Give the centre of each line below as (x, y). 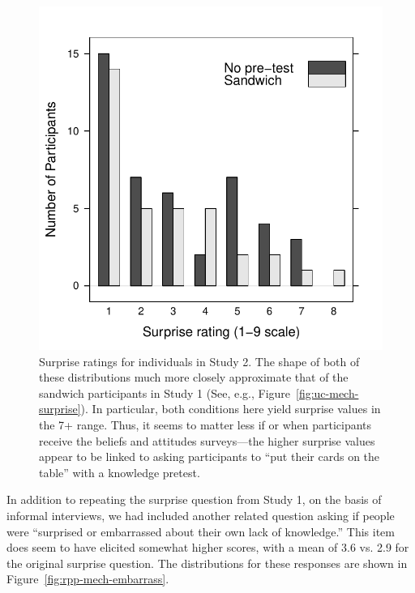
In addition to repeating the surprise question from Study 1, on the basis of (194, 499)
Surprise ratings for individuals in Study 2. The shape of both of (199, 361)
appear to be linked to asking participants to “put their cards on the (210, 456)
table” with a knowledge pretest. (120, 472)
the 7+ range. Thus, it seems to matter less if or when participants (205, 424)
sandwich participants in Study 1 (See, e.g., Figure (165, 392)
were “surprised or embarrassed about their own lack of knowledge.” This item (201, 531)
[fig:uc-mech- (327, 392)
